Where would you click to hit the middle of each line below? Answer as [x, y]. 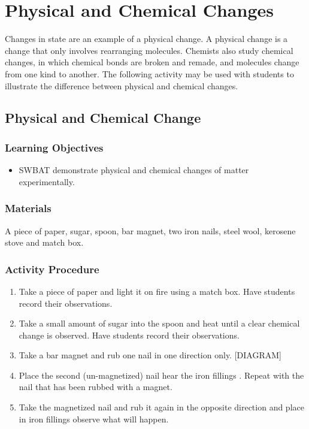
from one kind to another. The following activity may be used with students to [149, 73]
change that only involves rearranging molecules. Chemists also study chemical [149, 50]
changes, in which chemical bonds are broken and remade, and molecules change [152, 62]
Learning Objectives [54, 147]
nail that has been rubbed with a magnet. [96, 387]
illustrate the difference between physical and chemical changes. [122, 85]
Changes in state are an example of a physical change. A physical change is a [146, 39]
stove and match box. [44, 242]
